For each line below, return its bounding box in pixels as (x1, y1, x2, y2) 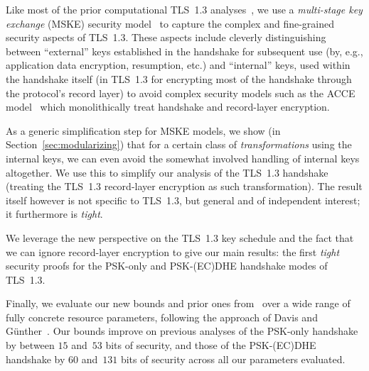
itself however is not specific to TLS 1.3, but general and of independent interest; (6, 192, 360, 207)
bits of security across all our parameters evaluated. (120, 351, 346, 366)
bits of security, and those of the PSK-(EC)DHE (105, 338, 316, 353)
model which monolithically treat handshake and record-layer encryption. (6, 99, 330, 114)
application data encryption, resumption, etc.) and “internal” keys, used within (6, 57, 351, 72)
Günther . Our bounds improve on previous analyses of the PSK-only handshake (6, 323, 358, 338)
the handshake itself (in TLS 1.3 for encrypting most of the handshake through (6, 71, 352, 86)
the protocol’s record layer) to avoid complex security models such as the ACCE (6, 85, 355, 100)
